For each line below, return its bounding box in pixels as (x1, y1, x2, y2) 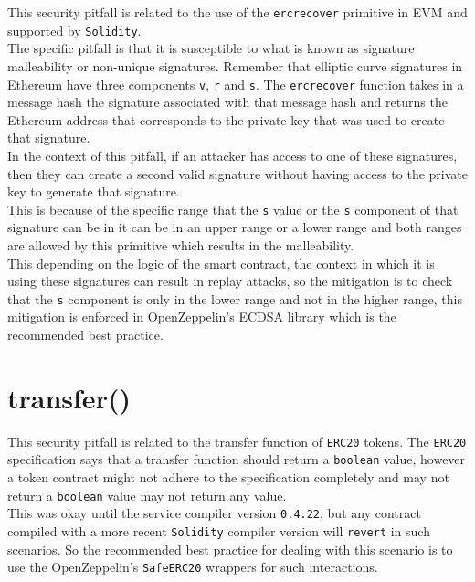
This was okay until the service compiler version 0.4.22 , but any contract (7, 503, 421, 523)
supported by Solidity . (7, 20, 142, 39)
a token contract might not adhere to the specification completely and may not (7, 468, 449, 487)
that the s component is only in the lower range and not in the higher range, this (7, 289, 462, 308)
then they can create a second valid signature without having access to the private (7, 164, 468, 183)
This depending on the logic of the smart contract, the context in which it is (7, 253, 435, 272)
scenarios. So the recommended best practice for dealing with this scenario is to (7, 539, 453, 558)
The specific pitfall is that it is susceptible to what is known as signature (7, 38, 415, 58)
